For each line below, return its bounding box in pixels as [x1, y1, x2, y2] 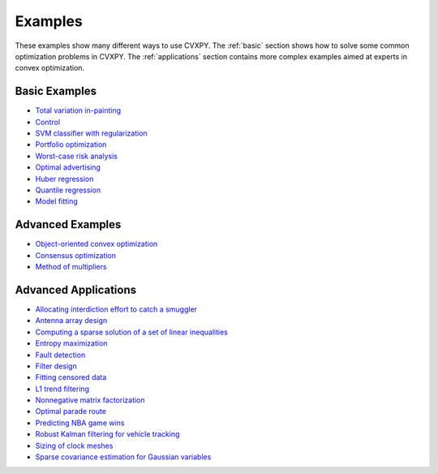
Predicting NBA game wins [35, 418, 125, 428]
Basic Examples [15, 84, 97, 98]
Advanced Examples [15, 218, 122, 231]
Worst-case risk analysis [35, 151, 118, 161]
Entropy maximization [35, 338, 108, 348]
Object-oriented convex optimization [35, 239, 158, 249]
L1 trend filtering [35, 384, 89, 394]
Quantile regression [35, 185, 101, 195]
